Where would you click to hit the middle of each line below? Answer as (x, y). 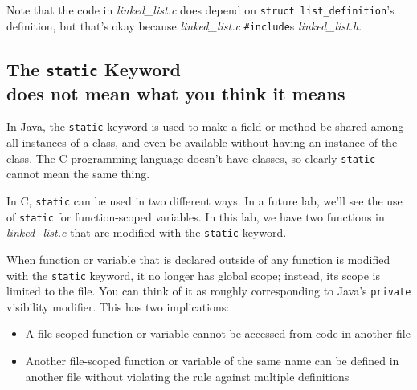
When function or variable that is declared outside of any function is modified (198, 259)
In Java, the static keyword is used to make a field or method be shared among (205, 126)
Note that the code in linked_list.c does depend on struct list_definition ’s (200, 10)
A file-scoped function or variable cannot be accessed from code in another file (218, 333)
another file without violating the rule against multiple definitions (187, 376)
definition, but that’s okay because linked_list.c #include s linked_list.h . (184, 25)
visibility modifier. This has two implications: (118, 306)
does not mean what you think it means (176, 93)
